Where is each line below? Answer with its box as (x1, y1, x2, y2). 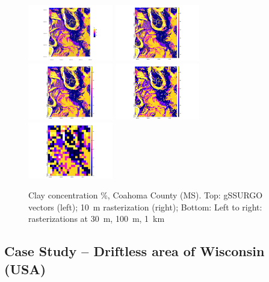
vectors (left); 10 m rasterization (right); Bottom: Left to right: (28, 200, 262, 213)
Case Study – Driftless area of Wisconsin (4, 242, 265, 260)
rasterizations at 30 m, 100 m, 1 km (28, 212, 165, 225)
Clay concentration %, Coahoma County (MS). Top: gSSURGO (28, 189, 263, 201)
